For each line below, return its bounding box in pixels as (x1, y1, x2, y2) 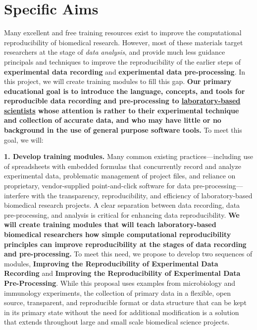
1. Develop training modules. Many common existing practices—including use (4, 151, 253, 162)
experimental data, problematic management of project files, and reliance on (4, 170, 236, 181)
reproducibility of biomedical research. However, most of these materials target (4, 37, 243, 47)
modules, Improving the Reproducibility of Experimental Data (4, 258, 218, 268)
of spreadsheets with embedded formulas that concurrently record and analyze (4, 161, 241, 171)
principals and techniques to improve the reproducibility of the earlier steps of (4, 56, 241, 67)
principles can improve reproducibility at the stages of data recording (4, 239, 247, 249)
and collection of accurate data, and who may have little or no (4, 115, 221, 125)
